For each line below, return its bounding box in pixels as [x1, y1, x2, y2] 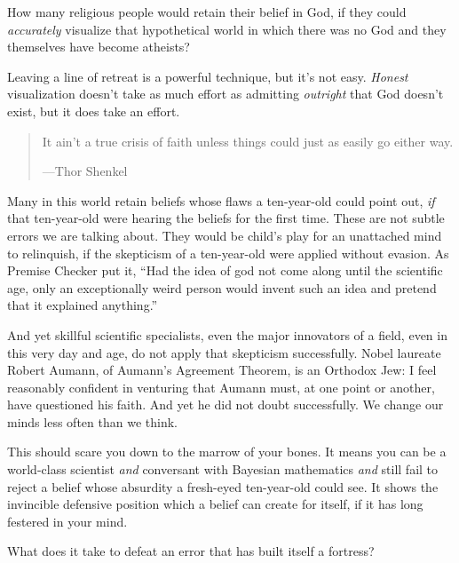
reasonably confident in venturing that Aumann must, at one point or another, [7, 377, 435, 396]
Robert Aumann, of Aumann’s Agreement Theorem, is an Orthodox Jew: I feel [7, 361, 437, 379]
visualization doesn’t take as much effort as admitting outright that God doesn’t [7, 84, 444, 103]
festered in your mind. [7, 511, 128, 530]
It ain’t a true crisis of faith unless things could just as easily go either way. [42, 131, 454, 150]
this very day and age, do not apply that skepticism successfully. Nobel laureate [7, 343, 441, 361]
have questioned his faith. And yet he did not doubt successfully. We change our [7, 395, 444, 414]
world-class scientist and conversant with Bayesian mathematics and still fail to [7, 460, 439, 479]
